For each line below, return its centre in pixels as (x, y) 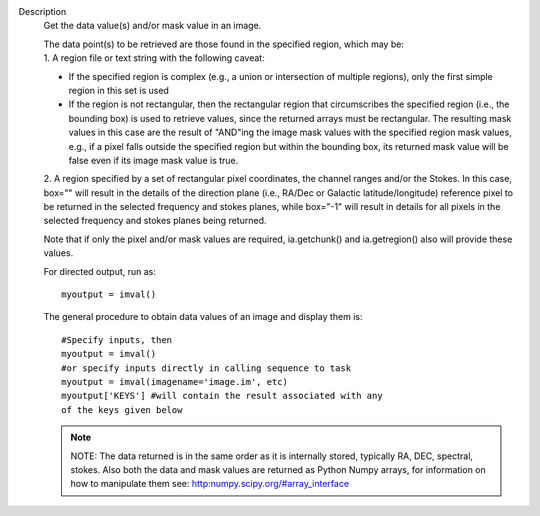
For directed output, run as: (100, 271)
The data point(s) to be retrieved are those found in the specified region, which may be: (224, 44)
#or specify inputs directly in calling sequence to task (206, 368)
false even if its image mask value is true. (153, 160)
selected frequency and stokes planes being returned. (155, 221)
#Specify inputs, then (117, 339)
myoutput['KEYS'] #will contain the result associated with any (222, 396)
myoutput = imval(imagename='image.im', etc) (175, 381)
